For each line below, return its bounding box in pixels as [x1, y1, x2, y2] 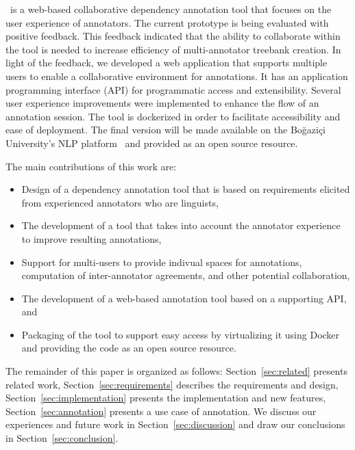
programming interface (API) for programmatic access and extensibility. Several [5, 82, 341, 96]
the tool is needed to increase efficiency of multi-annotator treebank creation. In [5, 42, 341, 56]
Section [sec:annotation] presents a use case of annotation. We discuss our [5, 403, 317, 418]
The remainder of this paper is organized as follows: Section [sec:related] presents [5, 364, 347, 378]
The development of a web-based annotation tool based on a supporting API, [21, 291, 347, 305]
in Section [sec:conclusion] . [5, 431, 119, 445]
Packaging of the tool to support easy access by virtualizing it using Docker [21, 327, 340, 341]
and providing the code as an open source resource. [21, 341, 236, 355]
